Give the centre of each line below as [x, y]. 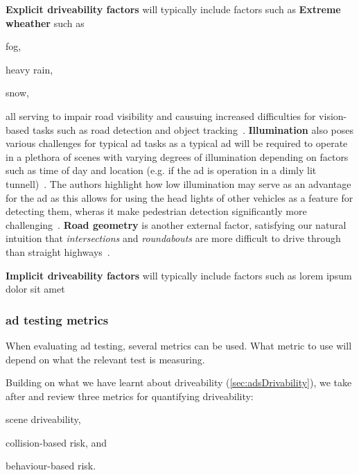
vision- [333, 115]
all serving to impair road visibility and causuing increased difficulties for [161, 115]
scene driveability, [43, 419]
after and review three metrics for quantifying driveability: [130, 396]
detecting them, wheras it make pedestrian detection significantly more [156, 211]
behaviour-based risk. [51, 466]
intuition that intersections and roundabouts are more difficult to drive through [173, 238]
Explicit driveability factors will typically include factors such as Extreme [173, 9]
